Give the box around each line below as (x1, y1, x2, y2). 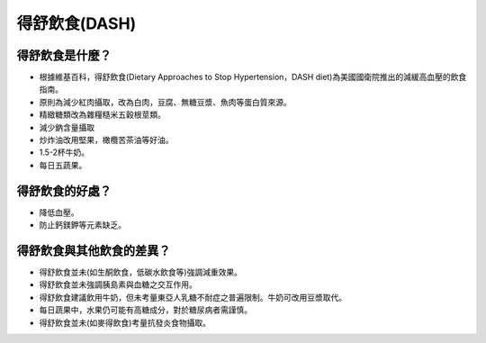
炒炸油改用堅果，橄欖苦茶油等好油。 (39, 135, 174, 146)
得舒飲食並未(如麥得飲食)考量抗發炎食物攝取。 (39, 317, 211, 328)
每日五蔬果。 (39, 159, 87, 170)
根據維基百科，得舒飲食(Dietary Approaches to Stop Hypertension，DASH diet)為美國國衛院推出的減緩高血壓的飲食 (39, 72, 467, 83)
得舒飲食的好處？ (16, 183, 112, 198)
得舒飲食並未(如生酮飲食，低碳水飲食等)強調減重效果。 (39, 266, 243, 277)
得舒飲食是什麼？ (16, 48, 112, 63)
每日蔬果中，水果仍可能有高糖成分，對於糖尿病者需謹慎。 (39, 304, 252, 315)
